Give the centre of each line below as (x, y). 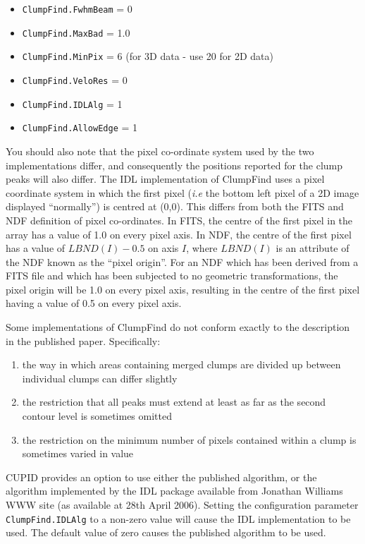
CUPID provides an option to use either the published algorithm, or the (161, 477)
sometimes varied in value (78, 453)
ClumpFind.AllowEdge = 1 (80, 127)
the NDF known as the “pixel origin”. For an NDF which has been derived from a (182, 261)
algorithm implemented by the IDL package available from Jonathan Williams (174, 491)
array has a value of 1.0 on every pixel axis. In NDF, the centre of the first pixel (179, 234)
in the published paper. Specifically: (83, 340)
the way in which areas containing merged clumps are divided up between (181, 364)
